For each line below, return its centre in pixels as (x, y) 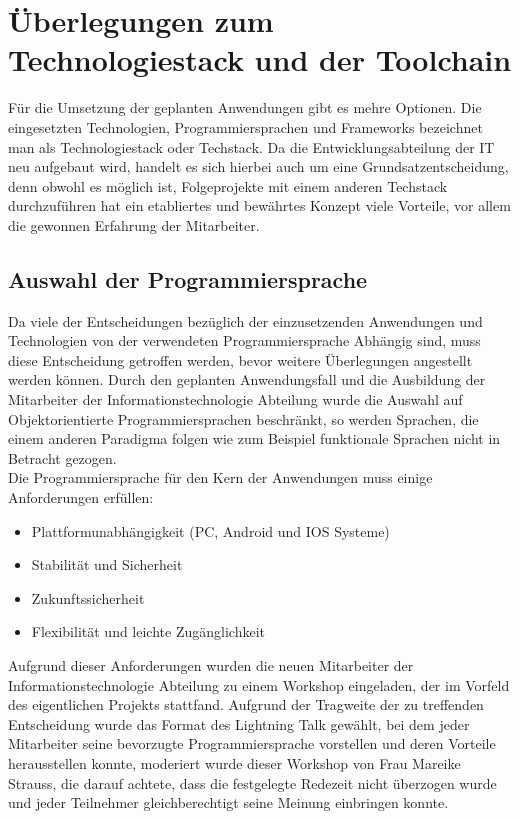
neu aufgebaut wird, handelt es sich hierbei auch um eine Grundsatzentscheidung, (258, 166)
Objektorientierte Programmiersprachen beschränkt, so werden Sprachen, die (243, 418)
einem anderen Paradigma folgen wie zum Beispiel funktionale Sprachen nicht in (254, 438)
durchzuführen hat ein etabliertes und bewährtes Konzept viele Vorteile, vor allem (259, 205)
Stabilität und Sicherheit (107, 564)
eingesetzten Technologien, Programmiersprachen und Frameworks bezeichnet (245, 126)
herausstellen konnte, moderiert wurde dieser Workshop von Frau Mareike (234, 762)
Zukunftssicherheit (88, 597)
